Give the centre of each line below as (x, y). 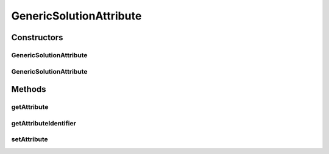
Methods (29, 89)
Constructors (37, 37)
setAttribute (30, 139)
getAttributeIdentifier (44, 123)
